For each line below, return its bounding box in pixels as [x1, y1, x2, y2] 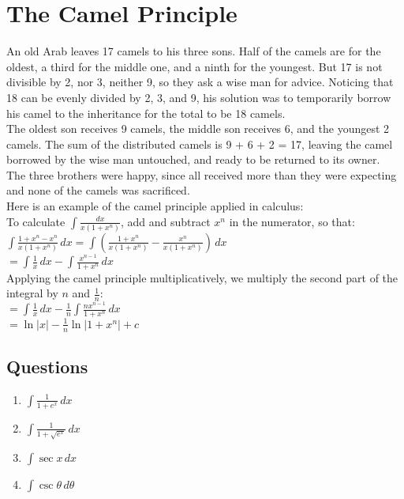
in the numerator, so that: [229, 213, 355, 229]
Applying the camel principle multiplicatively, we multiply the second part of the [6, 269, 398, 285]
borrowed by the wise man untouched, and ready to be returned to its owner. [6, 151, 380, 168]
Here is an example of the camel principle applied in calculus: [6, 198, 304, 214]
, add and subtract [120, 213, 211, 229]
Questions [6, 353, 88, 378]
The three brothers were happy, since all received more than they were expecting [6, 166, 397, 183]
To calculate [6, 213, 65, 229]
